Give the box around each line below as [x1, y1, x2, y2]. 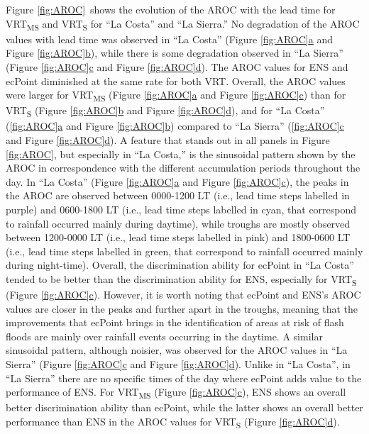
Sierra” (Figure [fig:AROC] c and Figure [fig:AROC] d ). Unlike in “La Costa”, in [6, 356, 351, 371]
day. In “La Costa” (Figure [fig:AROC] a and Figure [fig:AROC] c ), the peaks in [6, 174, 349, 189]
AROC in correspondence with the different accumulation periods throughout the [6, 160, 360, 175]
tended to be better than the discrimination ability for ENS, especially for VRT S [6, 271, 357, 288]
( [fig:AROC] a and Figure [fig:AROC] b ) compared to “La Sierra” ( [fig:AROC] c [6, 118, 344, 133]
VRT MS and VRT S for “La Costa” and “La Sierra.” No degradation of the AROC [6, 16, 360, 33]
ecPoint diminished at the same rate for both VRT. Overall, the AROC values [6, 73, 346, 88]
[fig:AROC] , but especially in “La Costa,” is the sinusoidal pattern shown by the [6, 146, 356, 161]
